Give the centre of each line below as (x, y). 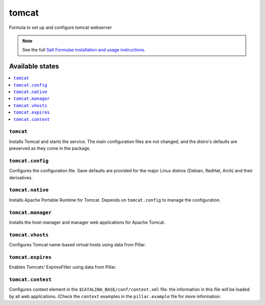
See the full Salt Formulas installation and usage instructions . (84, 50)
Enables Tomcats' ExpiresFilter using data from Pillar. (63, 267)
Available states (34, 66)
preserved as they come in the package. (50, 148)
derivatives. (21, 177)
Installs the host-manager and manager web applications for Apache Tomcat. (87, 222)
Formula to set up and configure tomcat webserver (61, 27)
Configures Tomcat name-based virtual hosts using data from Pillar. (78, 245)
